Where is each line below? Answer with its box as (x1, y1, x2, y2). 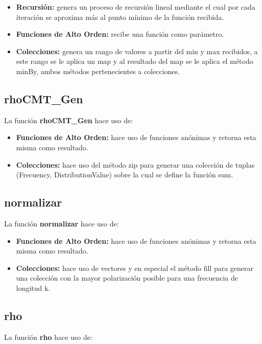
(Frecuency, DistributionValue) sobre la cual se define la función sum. (16, 169, 233, 180)
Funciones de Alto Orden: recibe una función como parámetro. (16, 29, 224, 39)
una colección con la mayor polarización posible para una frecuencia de (16, 272, 239, 283)
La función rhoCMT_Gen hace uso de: (4, 114, 133, 125)
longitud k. (16, 282, 51, 293)
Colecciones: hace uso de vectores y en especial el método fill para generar (16, 262, 254, 273)
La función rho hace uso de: (4, 331, 92, 342)
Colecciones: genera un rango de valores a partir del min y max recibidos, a (16, 45, 258, 56)
